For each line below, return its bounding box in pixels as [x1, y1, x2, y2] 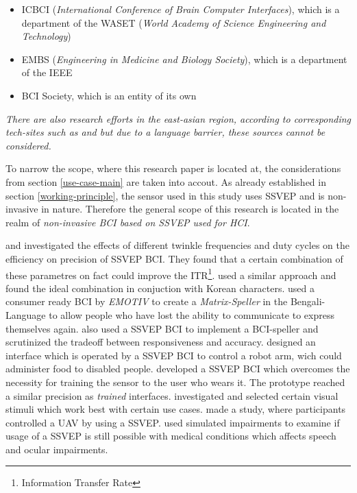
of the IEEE [21, 65, 73, 80]
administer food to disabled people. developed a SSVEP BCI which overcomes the [5, 361, 350, 376]
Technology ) [21, 29, 71, 43]
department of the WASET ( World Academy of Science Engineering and [21, 15, 326, 29]
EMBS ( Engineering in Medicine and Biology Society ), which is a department [21, 51, 347, 66]
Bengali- [290, 294, 325, 309]
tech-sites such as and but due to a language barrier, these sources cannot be [5, 125, 325, 139]
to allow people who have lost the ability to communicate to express [49, 307, 334, 322]
